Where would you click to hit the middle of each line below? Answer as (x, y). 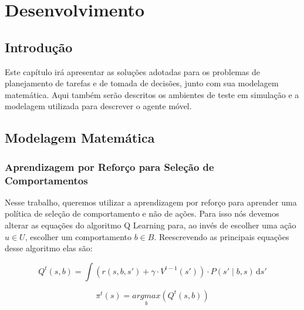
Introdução (39, 47)
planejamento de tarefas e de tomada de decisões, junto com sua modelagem (142, 83)
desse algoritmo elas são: (49, 248)
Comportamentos (46, 180)
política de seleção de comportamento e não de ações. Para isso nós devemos (142, 213)
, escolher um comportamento (78, 236)
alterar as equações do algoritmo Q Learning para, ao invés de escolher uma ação (151, 225)
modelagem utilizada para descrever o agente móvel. (98, 106)
